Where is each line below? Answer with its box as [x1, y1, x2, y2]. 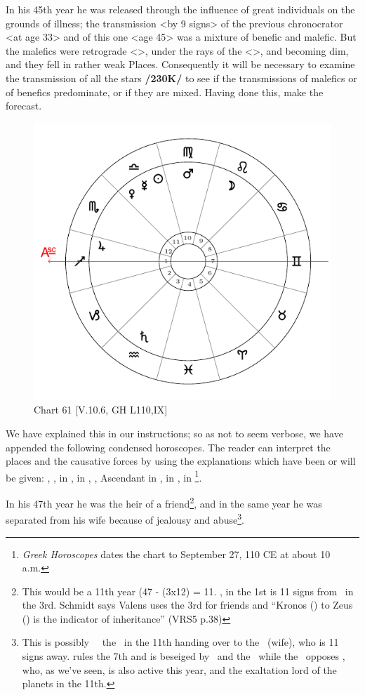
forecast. [6, 98, 42, 113]
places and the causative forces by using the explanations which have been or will [6, 454, 356, 468]
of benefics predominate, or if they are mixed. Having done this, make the [6, 84, 324, 99]
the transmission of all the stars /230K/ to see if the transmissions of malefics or [6, 70, 357, 85]
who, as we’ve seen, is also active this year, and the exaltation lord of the [22, 662, 337, 677]
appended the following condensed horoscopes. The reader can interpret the [6, 439, 331, 454]
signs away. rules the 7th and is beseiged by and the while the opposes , [22, 649, 345, 663]
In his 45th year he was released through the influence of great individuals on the [6, 2, 355, 16]
